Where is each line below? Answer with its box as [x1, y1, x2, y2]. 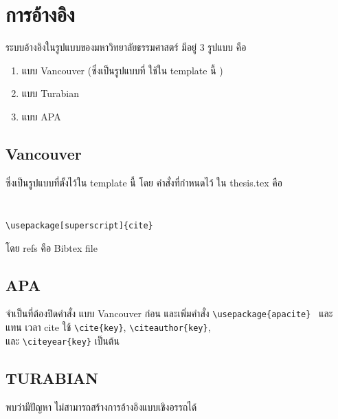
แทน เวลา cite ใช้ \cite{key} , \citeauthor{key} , [5, 320, 211, 334]
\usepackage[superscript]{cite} [5, 220, 153, 230]
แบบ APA [21, 109, 61, 123]
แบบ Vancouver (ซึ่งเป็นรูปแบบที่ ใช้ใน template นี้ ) [21, 63, 223, 77]
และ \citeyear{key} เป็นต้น [5, 333, 120, 347]
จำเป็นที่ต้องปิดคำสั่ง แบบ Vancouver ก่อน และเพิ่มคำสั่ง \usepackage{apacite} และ [5, 306, 333, 321]
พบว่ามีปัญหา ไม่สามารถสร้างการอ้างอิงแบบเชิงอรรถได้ [5, 399, 197, 413]
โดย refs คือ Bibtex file [5, 240, 98, 255]
